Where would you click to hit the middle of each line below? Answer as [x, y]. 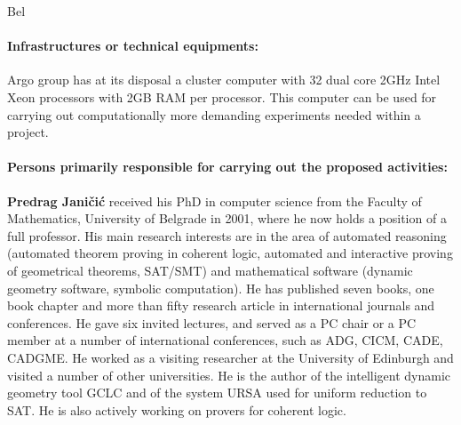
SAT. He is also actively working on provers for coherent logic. [177, 409]
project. [28, 132]
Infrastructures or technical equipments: [133, 46]
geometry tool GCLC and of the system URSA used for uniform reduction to [217, 393]
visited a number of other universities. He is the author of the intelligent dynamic [229, 375]
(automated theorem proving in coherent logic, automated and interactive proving [230, 253]
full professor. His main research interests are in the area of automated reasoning [227, 235]
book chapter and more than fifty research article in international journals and [221, 305]
